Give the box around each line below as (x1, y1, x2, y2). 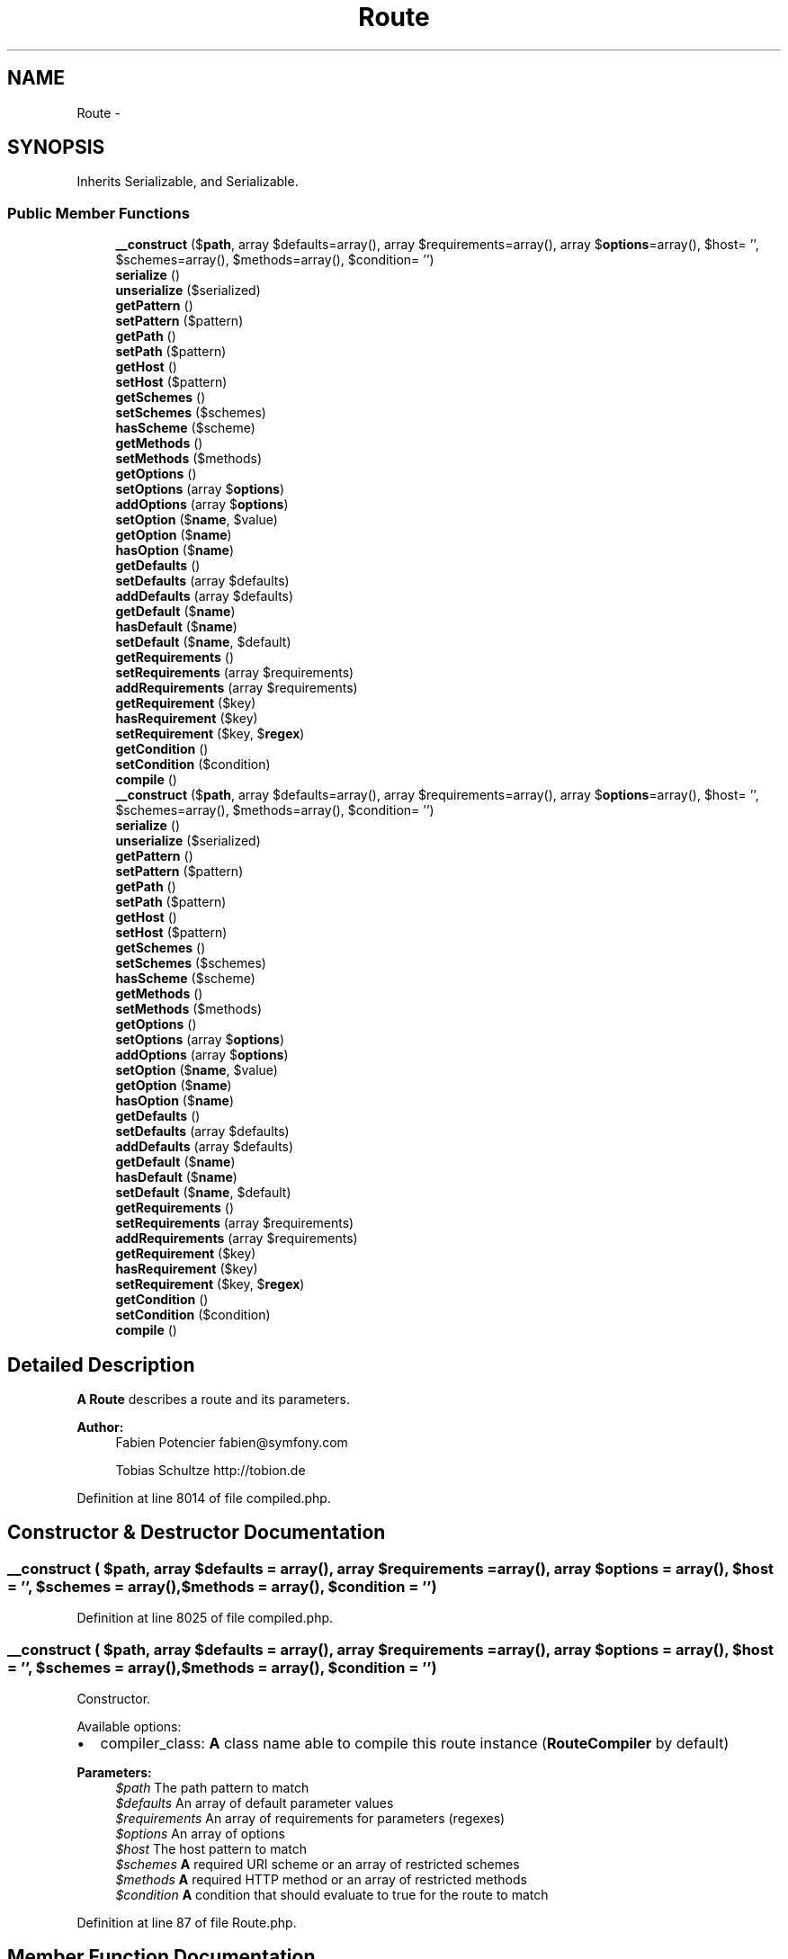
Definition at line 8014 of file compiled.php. (76, 1490, 331, 1507)
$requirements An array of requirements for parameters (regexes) (115, 1811, 506, 1826)
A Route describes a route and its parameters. (76, 1391, 351, 1408)
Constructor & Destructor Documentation (7, 1521, 386, 1544)
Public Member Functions (7, 203, 190, 222)
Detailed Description (7, 1353, 195, 1376)
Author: (76, 1419, 124, 1436)
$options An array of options (115, 1826, 285, 1841)
